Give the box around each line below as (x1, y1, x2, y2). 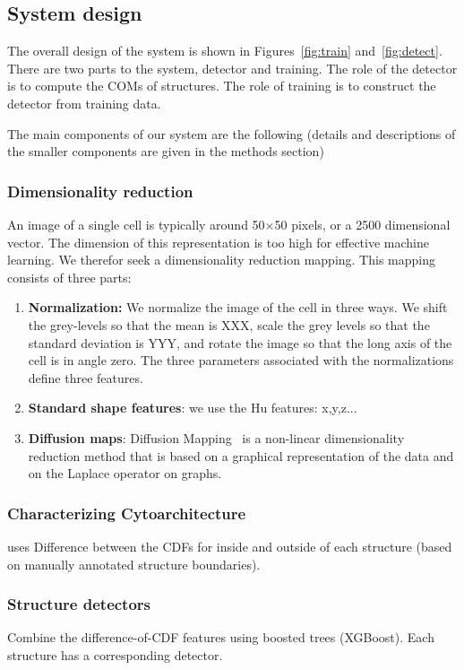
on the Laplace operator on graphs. (28, 464, 222, 483)
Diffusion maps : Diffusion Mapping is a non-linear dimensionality (28, 428, 405, 447)
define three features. (28, 368, 143, 387)
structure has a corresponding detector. (7, 645, 223, 664)
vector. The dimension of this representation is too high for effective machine (7, 232, 429, 251)
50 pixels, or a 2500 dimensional (274, 214, 451, 233)
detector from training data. (7, 93, 161, 112)
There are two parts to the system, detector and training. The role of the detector (7, 58, 458, 77)
